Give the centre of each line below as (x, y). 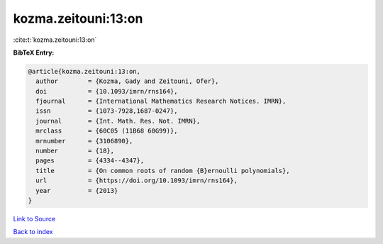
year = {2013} (77, 190)
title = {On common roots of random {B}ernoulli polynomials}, (163, 171)
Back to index (33, 232)
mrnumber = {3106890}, (84, 141)
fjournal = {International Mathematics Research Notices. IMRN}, (161, 101)
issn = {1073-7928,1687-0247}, (107, 111)
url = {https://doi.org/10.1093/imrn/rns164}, (137, 181)
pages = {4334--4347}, (90, 161)
